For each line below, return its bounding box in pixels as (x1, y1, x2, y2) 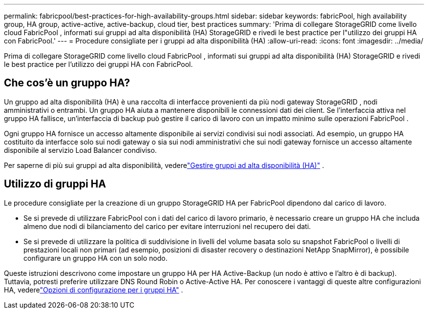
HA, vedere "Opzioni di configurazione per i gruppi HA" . (4, 285, 183, 294)
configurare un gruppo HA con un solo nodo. (23, 253, 168, 262)
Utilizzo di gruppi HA (4, 178, 106, 190)
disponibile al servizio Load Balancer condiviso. (4, 146, 157, 154)
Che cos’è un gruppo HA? (4, 77, 130, 89)
